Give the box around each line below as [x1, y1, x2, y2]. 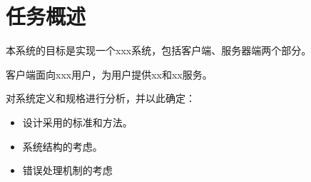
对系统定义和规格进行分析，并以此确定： [6, 91, 195, 106]
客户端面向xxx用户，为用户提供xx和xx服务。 [6, 66, 213, 81]
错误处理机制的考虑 [22, 163, 113, 178]
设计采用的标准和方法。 [22, 114, 133, 129]
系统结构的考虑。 [22, 138, 103, 153]
